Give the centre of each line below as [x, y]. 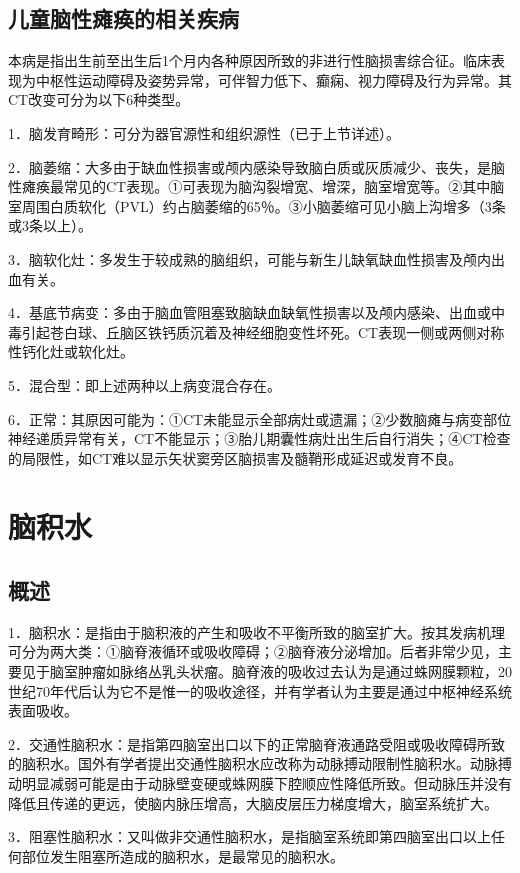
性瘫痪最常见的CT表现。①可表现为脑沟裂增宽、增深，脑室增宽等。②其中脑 [256, 186]
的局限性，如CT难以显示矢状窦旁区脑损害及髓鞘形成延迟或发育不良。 [235, 457]
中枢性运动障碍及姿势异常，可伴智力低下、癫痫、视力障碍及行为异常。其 [273, 79]
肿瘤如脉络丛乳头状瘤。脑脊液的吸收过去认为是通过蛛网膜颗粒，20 [294, 671]
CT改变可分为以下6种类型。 [99, 99]
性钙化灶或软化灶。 [71, 351]
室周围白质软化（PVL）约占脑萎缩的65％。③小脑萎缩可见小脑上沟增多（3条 [257, 205]
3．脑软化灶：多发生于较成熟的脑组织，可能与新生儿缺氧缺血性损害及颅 [242, 258]
